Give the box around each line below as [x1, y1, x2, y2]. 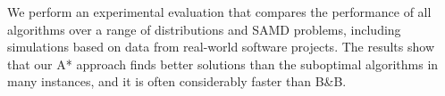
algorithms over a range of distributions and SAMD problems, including [7, 20, 401, 38]
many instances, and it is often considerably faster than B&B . [7, 72, 347, 91]
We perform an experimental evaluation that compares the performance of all [7, 3, 432, 20]
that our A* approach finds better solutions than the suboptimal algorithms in [7, 54, 439, 73]
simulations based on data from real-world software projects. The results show [7, 37, 434, 56]
